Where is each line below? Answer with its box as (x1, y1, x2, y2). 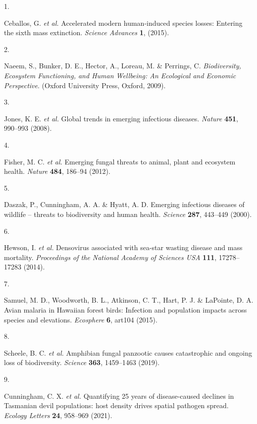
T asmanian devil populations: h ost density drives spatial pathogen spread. (4, 400, 229, 411)
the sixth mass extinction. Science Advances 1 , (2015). (4, 27, 169, 38)
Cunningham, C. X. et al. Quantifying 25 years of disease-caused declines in (4, 390, 234, 401)
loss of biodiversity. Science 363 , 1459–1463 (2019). (4, 357, 160, 368)
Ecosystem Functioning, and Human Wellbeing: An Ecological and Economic (4, 70, 236, 80)
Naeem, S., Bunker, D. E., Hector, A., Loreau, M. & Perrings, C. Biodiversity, (4, 60, 241, 71)
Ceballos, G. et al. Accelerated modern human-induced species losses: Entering (4, 17, 243, 28)
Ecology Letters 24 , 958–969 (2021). (4, 410, 112, 420)
